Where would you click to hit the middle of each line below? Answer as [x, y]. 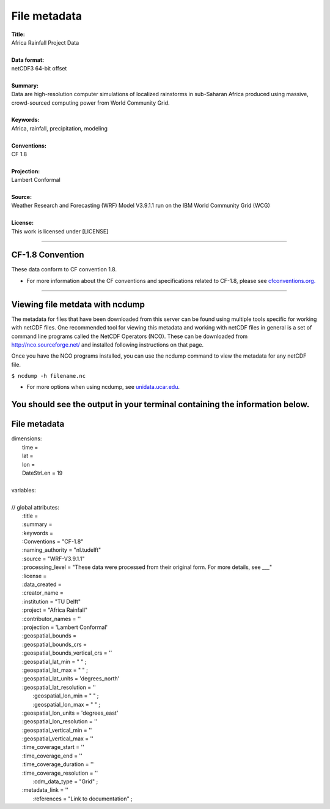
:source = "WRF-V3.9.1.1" [53, 559]
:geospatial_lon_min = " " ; [66, 696]
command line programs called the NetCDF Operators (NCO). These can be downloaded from [130, 336]
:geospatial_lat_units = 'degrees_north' [71, 679]
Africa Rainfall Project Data [45, 42]
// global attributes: [35, 507]
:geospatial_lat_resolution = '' [59, 687]
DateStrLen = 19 [42, 473]
